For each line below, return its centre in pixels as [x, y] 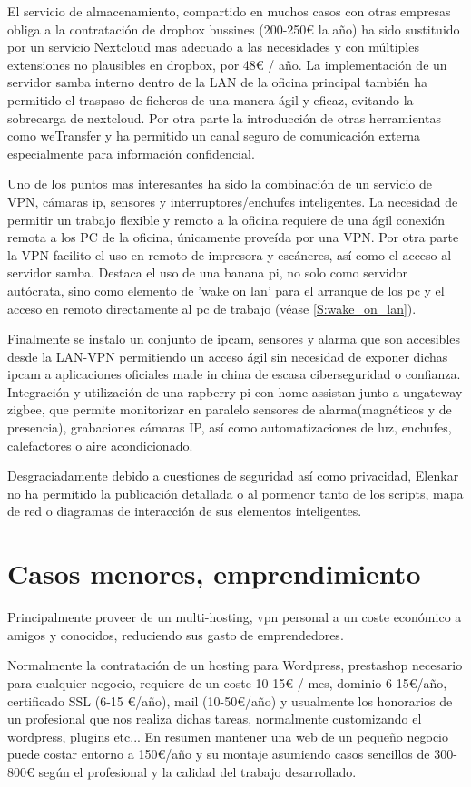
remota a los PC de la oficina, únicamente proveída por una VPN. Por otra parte [233, 237]
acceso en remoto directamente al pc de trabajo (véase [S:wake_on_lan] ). [212, 308]
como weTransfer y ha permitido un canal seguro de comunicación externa [214, 136]
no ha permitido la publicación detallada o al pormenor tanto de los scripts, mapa [235, 493]
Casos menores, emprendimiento [214, 573]
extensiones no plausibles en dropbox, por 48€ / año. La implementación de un [227, 64]
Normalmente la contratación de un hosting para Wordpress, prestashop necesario [235, 665]
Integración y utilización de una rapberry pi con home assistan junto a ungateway [235, 391]
